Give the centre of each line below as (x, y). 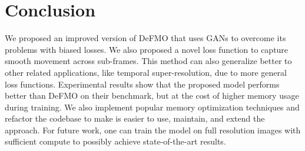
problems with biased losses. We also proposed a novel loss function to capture (147, 49)
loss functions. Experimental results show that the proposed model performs (142, 84)
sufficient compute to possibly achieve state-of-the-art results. (115, 141)
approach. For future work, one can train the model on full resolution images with (153, 130)
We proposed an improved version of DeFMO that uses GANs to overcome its (145, 38)
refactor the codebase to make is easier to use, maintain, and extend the (135, 118)
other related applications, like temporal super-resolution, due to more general (146, 72)
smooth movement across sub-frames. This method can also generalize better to (148, 61)
